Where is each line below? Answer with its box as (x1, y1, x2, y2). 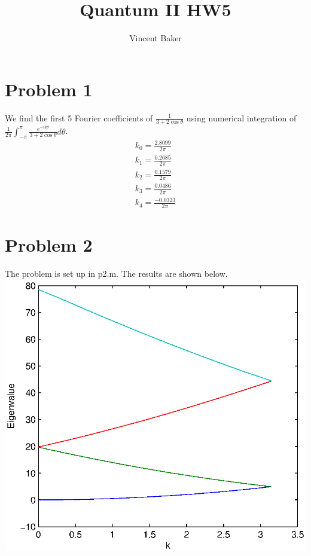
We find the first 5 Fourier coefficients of (5, 111, 153, 124)
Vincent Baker (129, 32, 182, 44)
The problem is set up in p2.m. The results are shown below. (5, 267, 228, 280)
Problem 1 (5, 77, 93, 101)
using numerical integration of (186, 111, 297, 124)
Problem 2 (5, 233, 93, 257)
